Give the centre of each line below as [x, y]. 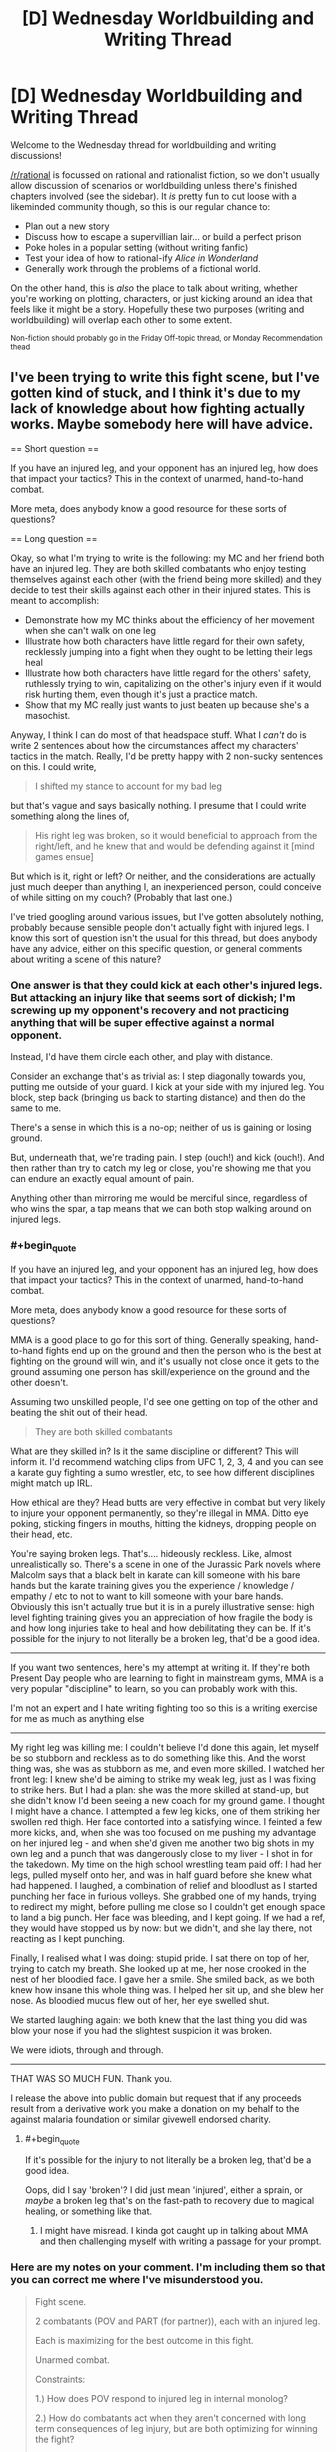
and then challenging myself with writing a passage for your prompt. [180, 2241]
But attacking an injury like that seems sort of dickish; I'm [153, 997]
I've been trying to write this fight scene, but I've [165, 377]
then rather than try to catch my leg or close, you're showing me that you [161, 1168]
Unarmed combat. [72, 2359]
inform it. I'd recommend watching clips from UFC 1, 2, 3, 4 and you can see [167, 1461]
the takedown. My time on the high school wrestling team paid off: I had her [166, 1864]
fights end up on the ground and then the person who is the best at [183, 1350]
